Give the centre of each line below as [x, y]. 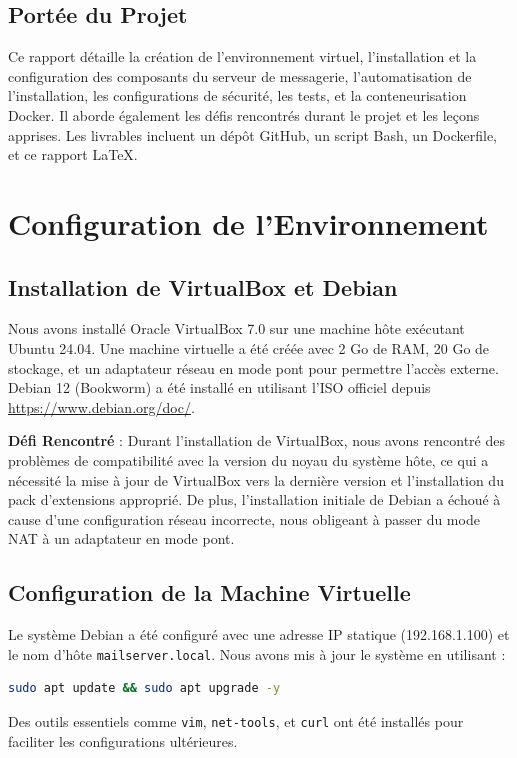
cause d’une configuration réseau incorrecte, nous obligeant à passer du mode [244, 518]
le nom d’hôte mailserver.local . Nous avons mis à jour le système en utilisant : [257, 653]
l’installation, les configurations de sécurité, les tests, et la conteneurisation [237, 95]
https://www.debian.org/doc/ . [101, 406]
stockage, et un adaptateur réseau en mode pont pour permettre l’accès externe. [253, 367]
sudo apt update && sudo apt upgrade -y [144, 688]
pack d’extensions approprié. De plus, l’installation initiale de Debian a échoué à [254, 499]
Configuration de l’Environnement [248, 222]
